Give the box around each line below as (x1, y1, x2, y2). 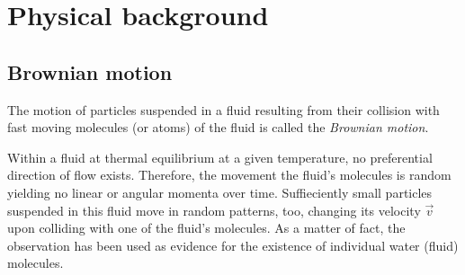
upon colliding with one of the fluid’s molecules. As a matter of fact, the (7, 218, 406, 237)
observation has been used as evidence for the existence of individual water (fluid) (7, 235, 459, 254)
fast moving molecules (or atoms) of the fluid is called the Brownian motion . (7, 118, 429, 137)
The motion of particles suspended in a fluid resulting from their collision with (7, 100, 440, 119)
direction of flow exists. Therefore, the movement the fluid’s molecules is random (7, 165, 452, 184)
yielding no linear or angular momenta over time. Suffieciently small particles (7, 182, 433, 201)
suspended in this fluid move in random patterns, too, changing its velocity (7, 200, 421, 219)
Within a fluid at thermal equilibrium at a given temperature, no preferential (7, 147, 433, 166)
